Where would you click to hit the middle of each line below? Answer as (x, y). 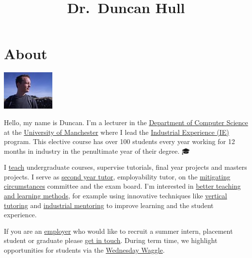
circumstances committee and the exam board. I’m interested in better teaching (122, 186)
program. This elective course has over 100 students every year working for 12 (119, 141)
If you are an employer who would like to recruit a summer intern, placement (118, 231)
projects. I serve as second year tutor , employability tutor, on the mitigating (117, 176)
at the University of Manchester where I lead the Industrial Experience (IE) (117, 132)
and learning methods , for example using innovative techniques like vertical (116, 196)
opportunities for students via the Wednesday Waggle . (84, 250)
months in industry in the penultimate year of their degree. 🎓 (97, 151)
